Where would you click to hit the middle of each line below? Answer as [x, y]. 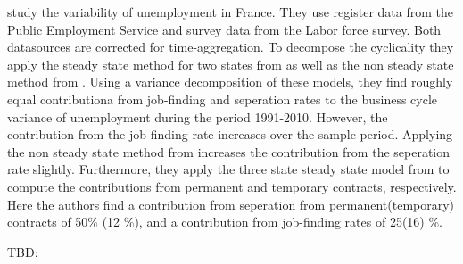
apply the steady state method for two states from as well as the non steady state [231, 64]
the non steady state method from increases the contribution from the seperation [229, 151]
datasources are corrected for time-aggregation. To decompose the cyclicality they [231, 47]
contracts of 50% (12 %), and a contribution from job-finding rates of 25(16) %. [225, 222]
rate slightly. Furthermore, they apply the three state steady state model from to [228, 169]
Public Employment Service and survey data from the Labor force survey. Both [224, 29]
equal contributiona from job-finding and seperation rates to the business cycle [223, 99]
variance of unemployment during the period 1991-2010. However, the [198, 116]
